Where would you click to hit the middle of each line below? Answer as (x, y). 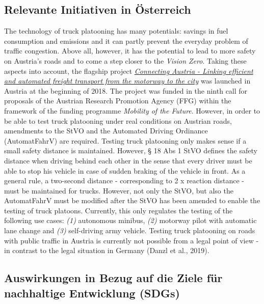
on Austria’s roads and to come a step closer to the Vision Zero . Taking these (125, 60)
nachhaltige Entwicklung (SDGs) (92, 293)
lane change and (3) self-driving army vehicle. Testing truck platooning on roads (130, 230)
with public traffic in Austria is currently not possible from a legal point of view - (131, 240)
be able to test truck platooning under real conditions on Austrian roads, (118, 120)
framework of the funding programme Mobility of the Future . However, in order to (132, 110)
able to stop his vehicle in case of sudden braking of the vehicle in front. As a (125, 170)
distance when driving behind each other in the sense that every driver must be (128, 160)
